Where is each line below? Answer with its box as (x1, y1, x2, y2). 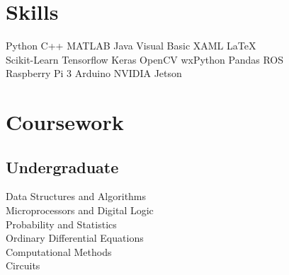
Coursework (6, 107, 124, 136)
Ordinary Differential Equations (6, 230, 144, 245)
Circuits (6, 258, 40, 273)
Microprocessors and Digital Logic (6, 203, 154, 218)
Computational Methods (6, 244, 112, 259)
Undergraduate (6, 156, 119, 177)
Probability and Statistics (6, 216, 117, 231)
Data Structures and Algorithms (6, 189, 147, 204)
